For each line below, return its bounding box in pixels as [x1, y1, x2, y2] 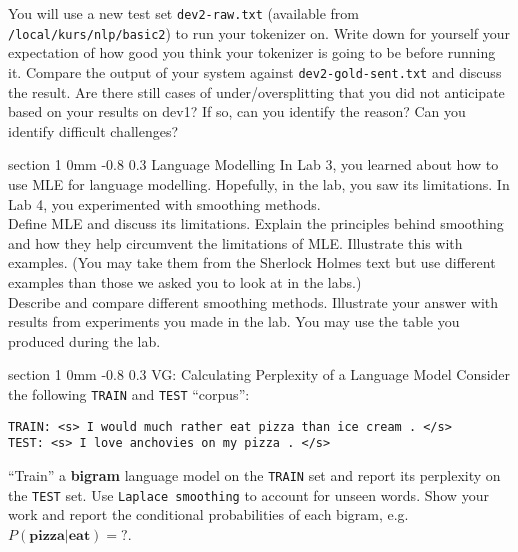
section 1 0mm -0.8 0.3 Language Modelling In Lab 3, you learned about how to [8, 154, 499, 175]
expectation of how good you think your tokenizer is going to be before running [8, 42, 496, 63]
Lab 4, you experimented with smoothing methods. [8, 193, 321, 214]
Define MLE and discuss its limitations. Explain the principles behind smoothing [8, 213, 504, 234]
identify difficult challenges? [8, 120, 179, 141]
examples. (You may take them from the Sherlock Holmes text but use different [8, 252, 496, 273]
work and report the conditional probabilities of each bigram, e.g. [8, 504, 409, 525]
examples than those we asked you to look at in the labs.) [8, 271, 362, 292]
